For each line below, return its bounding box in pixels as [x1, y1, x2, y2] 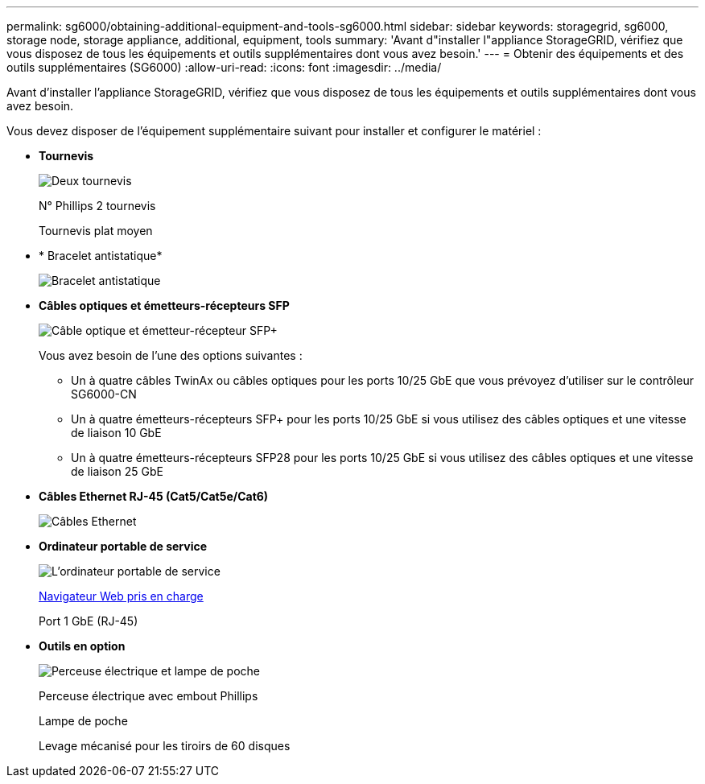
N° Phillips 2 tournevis [39, 199, 156, 213]
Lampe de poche [39, 714, 128, 728]
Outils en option [39, 639, 126, 653]
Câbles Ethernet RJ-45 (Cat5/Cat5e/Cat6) [39, 489, 269, 503]
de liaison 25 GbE [71, 464, 163, 478]
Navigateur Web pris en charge [39, 589, 204, 603]
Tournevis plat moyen [39, 224, 153, 237]
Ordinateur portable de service [39, 539, 208, 553]
